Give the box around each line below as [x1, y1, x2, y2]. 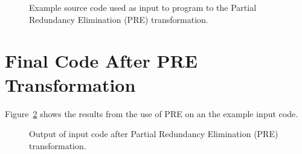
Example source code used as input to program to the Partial [29, 1, 257, 13]
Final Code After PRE [5, 48, 198, 73]
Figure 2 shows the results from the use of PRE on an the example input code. [5, 107, 298, 120]
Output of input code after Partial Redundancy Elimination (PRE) [29, 127, 278, 140]
